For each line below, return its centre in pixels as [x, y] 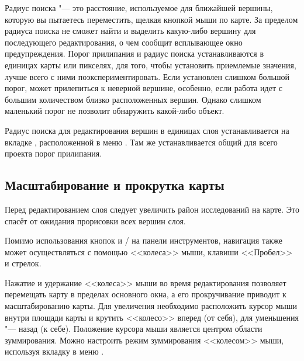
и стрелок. [23, 263]
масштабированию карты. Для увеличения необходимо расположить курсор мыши [151, 306]
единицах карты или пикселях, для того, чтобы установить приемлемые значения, [151, 65]
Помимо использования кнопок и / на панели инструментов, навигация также [144, 240]
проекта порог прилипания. [53, 153]
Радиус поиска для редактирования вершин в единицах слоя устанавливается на [147, 130]
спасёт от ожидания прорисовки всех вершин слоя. [95, 221]
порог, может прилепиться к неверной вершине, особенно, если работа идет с [144, 88]
